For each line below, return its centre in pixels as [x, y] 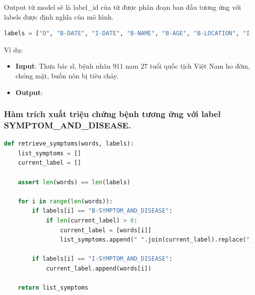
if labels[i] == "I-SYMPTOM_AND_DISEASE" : [102, 259]
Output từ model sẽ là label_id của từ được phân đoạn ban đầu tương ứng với [123, 7]
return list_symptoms [53, 288]
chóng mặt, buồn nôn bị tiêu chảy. [67, 75]
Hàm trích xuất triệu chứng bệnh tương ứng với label [112, 114]
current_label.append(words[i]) [99, 269]
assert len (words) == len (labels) [74, 182]
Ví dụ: [13, 49]
